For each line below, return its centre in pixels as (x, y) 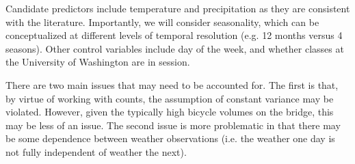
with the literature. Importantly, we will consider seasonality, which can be (162, 22)
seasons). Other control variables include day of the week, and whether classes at (175, 48)
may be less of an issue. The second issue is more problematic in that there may (173, 125)
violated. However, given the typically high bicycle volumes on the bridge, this (170, 112)
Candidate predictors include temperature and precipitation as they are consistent (178, 8)
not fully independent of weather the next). (96, 151)
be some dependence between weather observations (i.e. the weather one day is (170, 138)
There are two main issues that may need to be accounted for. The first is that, (172, 84)
